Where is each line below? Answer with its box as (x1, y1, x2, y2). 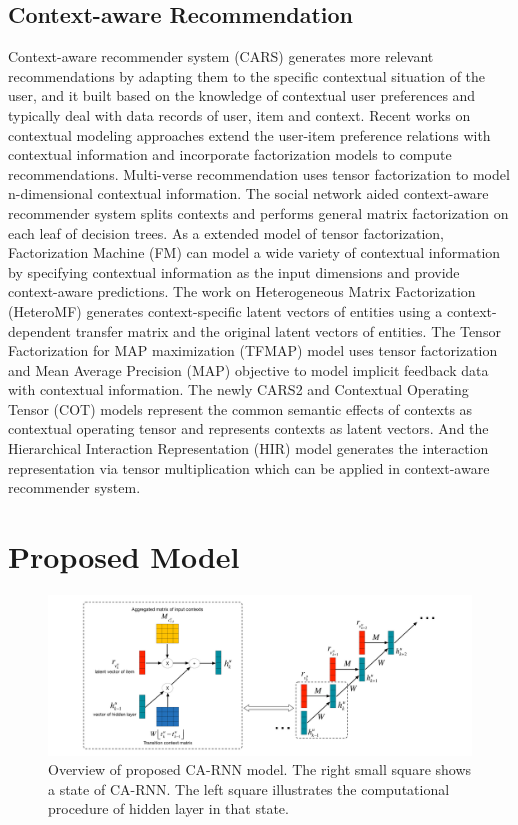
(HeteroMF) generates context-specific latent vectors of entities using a (8, 300, 443, 321)
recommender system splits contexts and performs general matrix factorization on (8, 202, 509, 223)
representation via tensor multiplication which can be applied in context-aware (8, 457, 490, 478)
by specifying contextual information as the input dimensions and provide (8, 261, 460, 282)
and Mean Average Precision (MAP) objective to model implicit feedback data (8, 359, 489, 380)
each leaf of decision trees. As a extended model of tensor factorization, (8, 222, 444, 243)
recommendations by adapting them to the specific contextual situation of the (8, 65, 486, 86)
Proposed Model (8, 536, 240, 577)
